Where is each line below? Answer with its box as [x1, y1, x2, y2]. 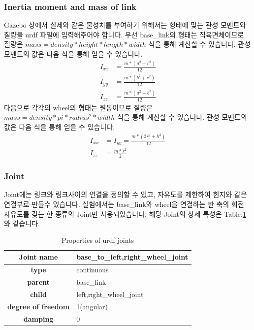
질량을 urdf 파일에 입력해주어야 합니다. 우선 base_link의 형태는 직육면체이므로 [4, 29, 244, 39]
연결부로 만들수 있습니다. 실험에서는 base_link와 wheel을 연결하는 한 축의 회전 [4, 199, 244, 209]
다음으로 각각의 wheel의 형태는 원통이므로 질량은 [4, 102, 153, 112]
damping [23, 313, 54, 324]
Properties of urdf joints [61, 234, 134, 245]
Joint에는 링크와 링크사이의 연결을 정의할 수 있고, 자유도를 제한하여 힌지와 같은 [4, 189, 247, 199]
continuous [76, 264, 109, 275]
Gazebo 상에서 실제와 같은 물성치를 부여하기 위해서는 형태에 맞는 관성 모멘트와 [4, 20, 246, 30]
